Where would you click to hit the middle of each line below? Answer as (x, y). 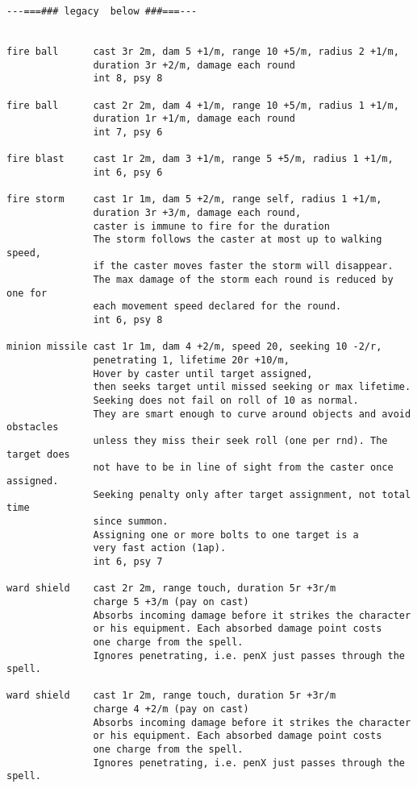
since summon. (131, 521)
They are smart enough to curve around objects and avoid (252, 414)
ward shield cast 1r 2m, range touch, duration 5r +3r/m (171, 696)
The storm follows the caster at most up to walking (238, 240)
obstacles (33, 427)
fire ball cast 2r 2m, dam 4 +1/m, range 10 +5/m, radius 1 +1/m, (203, 105)
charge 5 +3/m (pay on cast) (171, 601)
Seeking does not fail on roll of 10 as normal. (226, 401)
